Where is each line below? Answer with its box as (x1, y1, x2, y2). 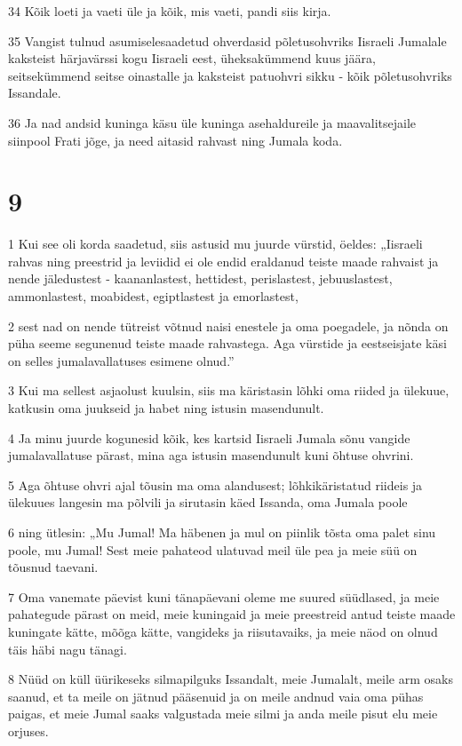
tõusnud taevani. (8, 558, 99, 576)
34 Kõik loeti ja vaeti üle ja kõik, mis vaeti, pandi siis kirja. (8, 2, 331, 20)
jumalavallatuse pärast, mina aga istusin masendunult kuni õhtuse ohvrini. (8, 446, 414, 464)
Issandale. (8, 83, 61, 102)
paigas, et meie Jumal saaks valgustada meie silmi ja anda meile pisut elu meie (8, 704, 438, 723)
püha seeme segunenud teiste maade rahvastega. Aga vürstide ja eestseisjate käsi (8, 334, 447, 353)
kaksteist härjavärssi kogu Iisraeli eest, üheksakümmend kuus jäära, (8, 49, 376, 67)
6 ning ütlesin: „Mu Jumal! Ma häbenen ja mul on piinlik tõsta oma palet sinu (8, 523, 436, 541)
